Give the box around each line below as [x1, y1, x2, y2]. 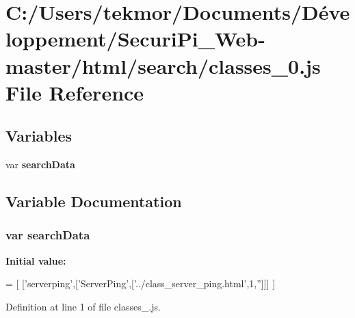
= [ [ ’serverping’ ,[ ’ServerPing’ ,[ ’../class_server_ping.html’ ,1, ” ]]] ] [5, 276, 276, 291]
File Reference [5, 78, 144, 106]
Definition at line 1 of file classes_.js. [5, 299, 161, 313]
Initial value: [5, 253, 66, 267]
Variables [5, 125, 73, 146]
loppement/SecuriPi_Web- [5, 25, 265, 53]
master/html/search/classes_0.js [5, 51, 321, 79]
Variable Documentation [5, 191, 182, 212]
